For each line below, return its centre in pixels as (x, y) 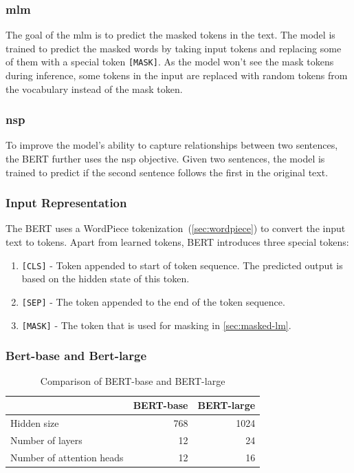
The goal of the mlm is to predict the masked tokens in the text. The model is (170, 35)
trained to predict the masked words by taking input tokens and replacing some (174, 48)
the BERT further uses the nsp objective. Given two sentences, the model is (165, 159)
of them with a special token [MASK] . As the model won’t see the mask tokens (170, 62)
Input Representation (66, 203)
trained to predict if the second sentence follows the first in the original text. (167, 172)
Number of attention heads (67, 457)
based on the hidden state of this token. (106, 278)
